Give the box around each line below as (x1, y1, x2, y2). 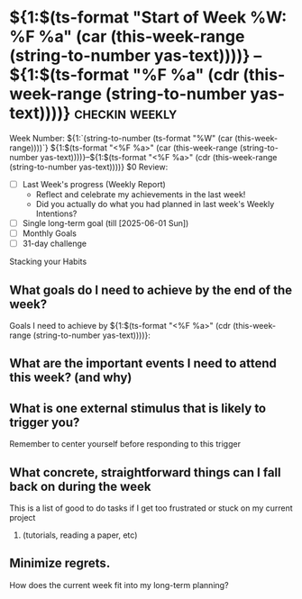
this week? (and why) (9, 370, 133, 386)
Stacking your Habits (9, 256, 87, 268)
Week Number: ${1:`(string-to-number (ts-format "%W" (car (9, 132, 233, 143)
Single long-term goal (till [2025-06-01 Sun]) (22, 218, 189, 228)
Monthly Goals (22, 228, 77, 239)
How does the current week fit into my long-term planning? (9, 579, 229, 590)
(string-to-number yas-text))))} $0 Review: (9, 161, 169, 172)
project (9, 513, 36, 523)
